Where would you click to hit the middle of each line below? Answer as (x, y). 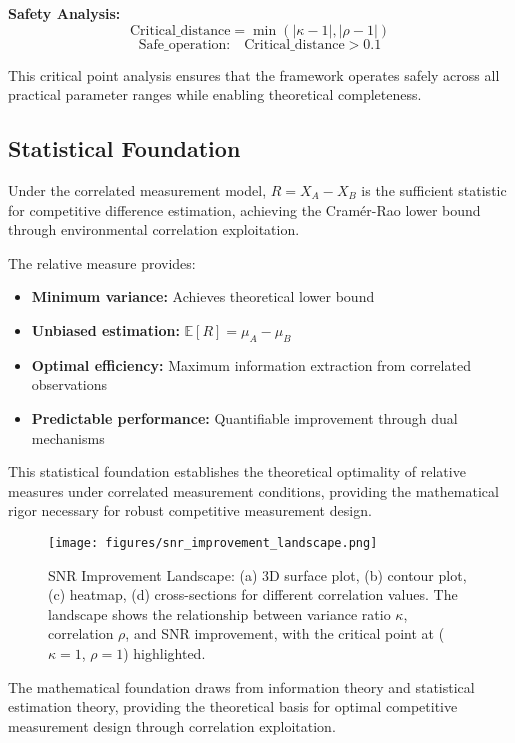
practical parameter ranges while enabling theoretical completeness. (215, 94)
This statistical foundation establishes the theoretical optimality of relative (237, 471)
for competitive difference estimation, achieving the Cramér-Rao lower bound (244, 209)
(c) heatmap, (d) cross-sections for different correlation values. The (253, 594)
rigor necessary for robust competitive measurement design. (190, 510)
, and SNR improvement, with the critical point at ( (285, 633)
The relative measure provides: (102, 262)
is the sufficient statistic (434, 189)
